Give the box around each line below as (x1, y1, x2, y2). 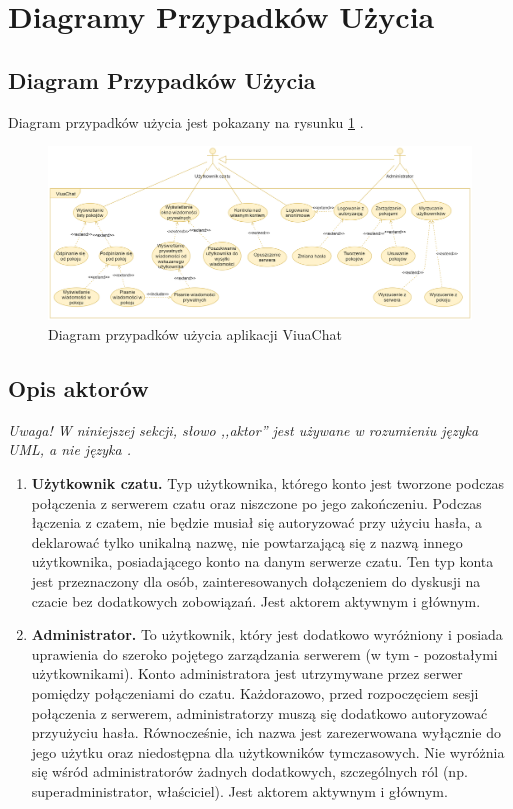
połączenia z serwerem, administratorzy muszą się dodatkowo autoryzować (31, 702, 488, 723)
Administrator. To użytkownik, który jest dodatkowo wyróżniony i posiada (31, 624, 503, 645)
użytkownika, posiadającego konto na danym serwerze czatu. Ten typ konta (31, 551, 494, 572)
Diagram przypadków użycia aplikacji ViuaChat (48, 324, 342, 345)
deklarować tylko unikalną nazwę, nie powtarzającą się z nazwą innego (31, 531, 463, 552)
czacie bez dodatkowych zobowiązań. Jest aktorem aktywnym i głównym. (31, 590, 481, 611)
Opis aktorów (8, 373, 149, 404)
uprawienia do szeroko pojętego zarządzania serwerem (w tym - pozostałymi (31, 643, 498, 664)
